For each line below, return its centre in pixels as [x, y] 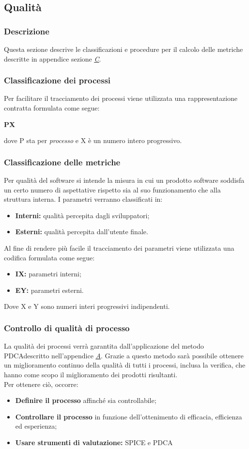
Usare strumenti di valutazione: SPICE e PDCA [94, 442]
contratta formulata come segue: [52, 108]
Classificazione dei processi [57, 80]
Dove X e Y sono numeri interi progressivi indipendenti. [87, 306]
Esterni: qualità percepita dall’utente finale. [82, 232]
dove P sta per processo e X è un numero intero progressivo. [93, 140]
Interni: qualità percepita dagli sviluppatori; [82, 215]
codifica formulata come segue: [49, 257]
